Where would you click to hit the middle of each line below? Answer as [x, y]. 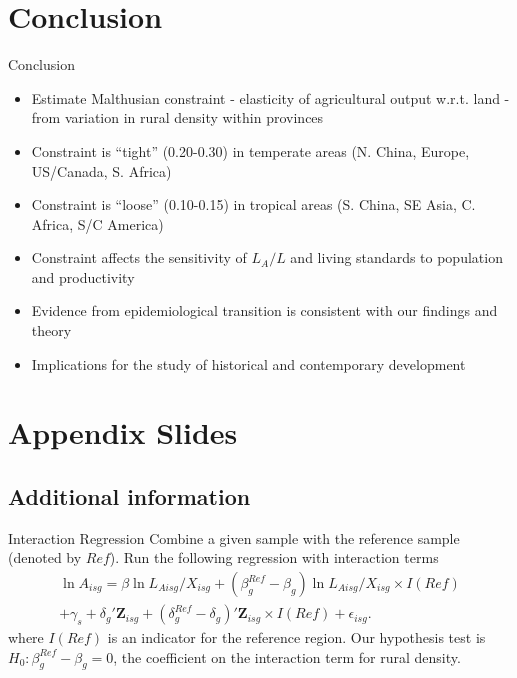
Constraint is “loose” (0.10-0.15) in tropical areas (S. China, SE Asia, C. [253, 204]
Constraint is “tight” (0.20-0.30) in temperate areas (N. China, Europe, [250, 150]
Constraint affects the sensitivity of [139, 257]
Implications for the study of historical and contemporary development [248, 363]
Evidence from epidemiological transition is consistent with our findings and [264, 310]
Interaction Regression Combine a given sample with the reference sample [234, 537]
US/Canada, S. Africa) [101, 170]
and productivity [83, 276]
